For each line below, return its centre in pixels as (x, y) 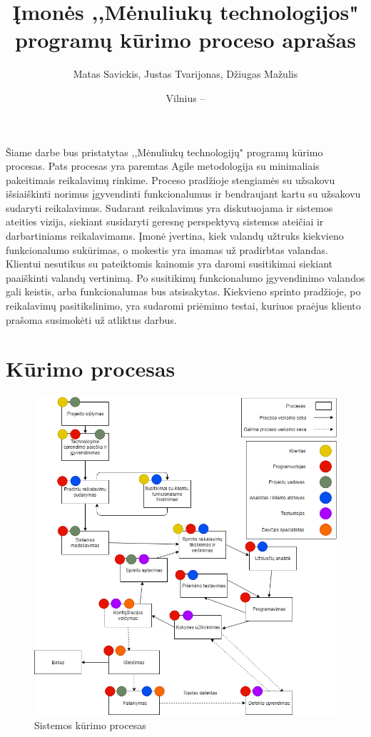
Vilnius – (185, 97)
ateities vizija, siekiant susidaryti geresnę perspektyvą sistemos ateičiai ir (165, 222)
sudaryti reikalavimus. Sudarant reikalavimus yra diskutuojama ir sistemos (169, 207)
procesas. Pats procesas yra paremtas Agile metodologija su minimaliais (163, 166)
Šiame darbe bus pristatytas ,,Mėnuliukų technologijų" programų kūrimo (164, 152)
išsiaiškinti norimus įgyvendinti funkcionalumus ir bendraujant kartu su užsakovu (183, 194)
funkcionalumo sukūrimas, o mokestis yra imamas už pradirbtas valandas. (167, 249)
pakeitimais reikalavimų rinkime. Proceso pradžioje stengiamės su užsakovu (171, 179)
